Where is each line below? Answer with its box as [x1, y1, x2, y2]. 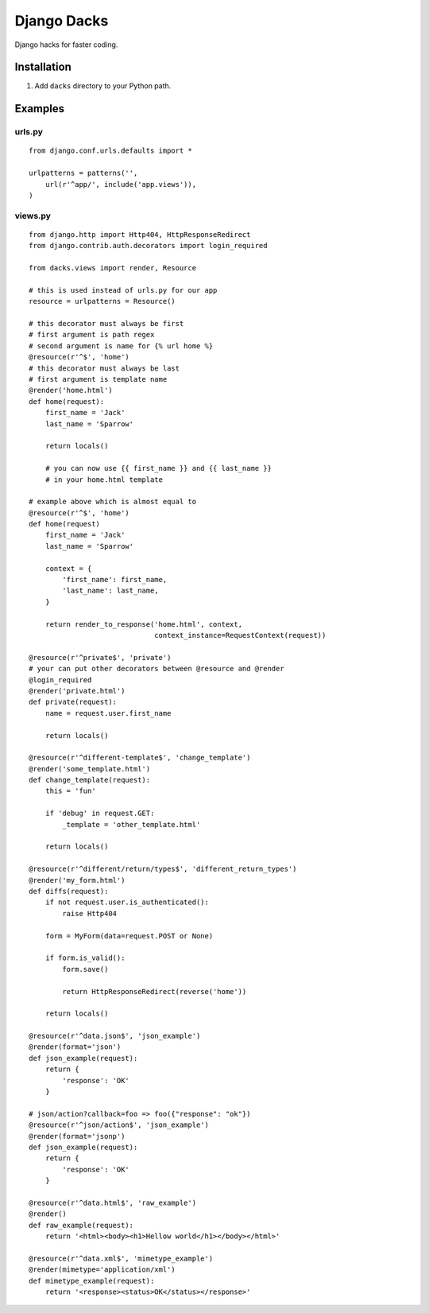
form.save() [62, 965, 109, 973]
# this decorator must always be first [29, 319, 184, 328]
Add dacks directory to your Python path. [34, 81, 172, 91]
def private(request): [29, 697, 118, 707]
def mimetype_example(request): [29, 1276, 155, 1285]
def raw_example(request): [29, 1221, 134, 1229]
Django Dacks [14, 12, 109, 29]
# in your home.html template [44, 475, 163, 484]
